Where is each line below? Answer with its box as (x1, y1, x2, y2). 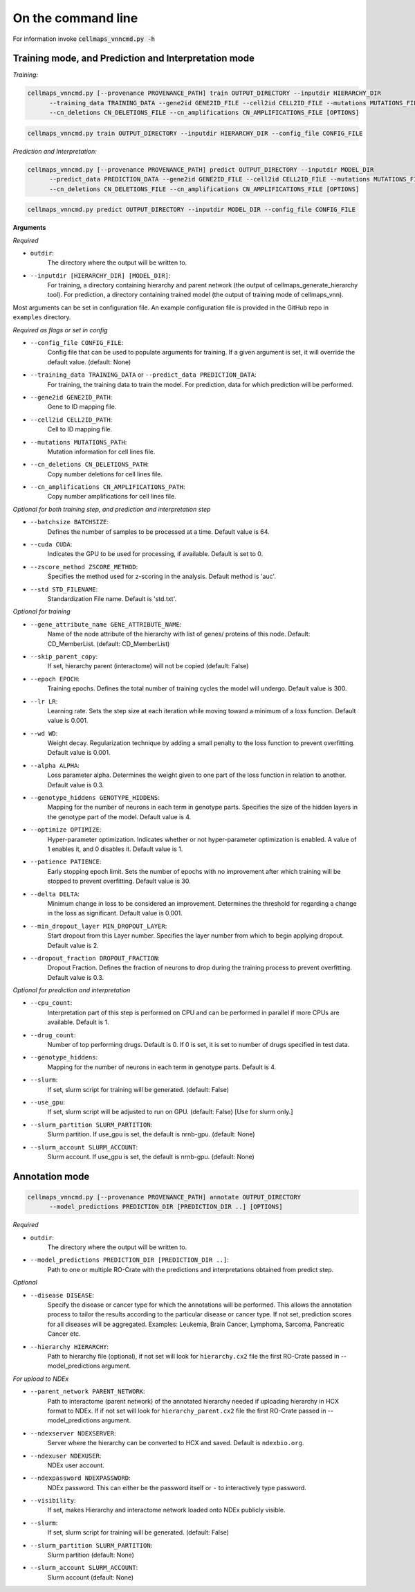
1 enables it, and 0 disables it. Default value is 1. (47, 845, 183, 853)
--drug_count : (30, 1030, 76, 1039)
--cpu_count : (30, 999, 73, 1007)
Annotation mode (12, 1170, 90, 1182)
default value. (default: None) (47, 357, 131, 366)
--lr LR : (30, 697, 58, 706)
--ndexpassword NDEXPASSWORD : (30, 1474, 131, 1482)
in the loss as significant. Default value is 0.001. (47, 909, 183, 918)
